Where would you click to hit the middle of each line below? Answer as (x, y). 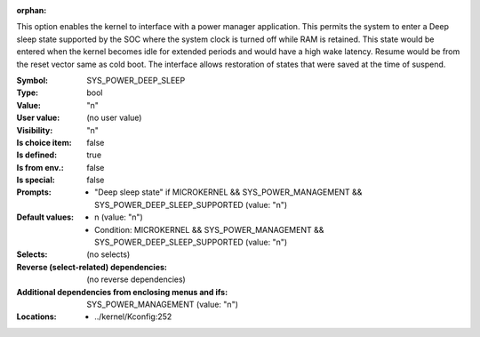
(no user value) (114, 118)
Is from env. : (40, 167)
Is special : (36, 180)
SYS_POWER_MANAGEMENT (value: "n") (163, 304)
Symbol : (32, 80)
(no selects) (108, 254)
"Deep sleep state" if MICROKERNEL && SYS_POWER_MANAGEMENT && (228, 192)
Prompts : (34, 192)
